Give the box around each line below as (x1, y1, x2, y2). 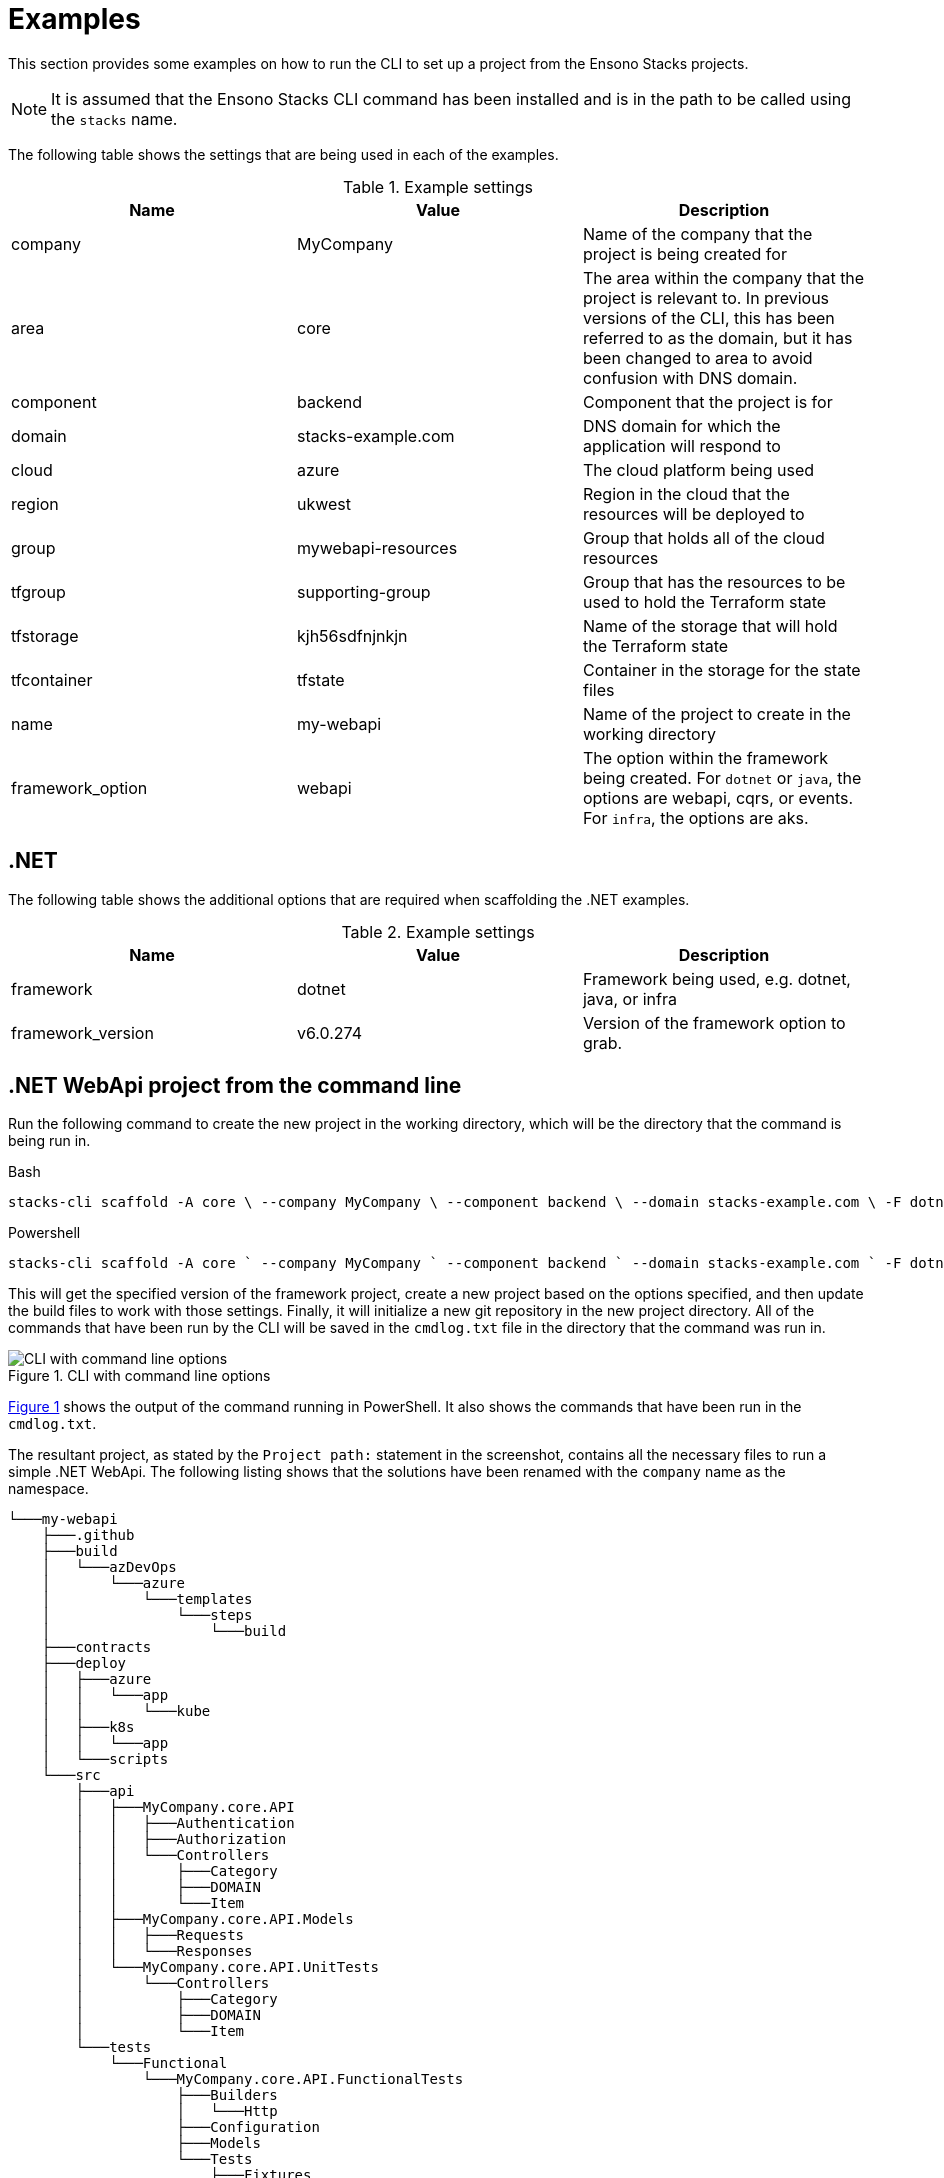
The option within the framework (582, 747, 829, 768)
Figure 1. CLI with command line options (8, 1367, 271, 1385)
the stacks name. (51, 108, 178, 129)
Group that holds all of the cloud (582, 527, 825, 548)
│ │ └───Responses (75, 1943, 253, 1960)
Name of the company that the (582, 223, 813, 244)
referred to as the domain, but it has (582, 327, 853, 348)
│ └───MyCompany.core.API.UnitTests (75, 1959, 379, 1976)
